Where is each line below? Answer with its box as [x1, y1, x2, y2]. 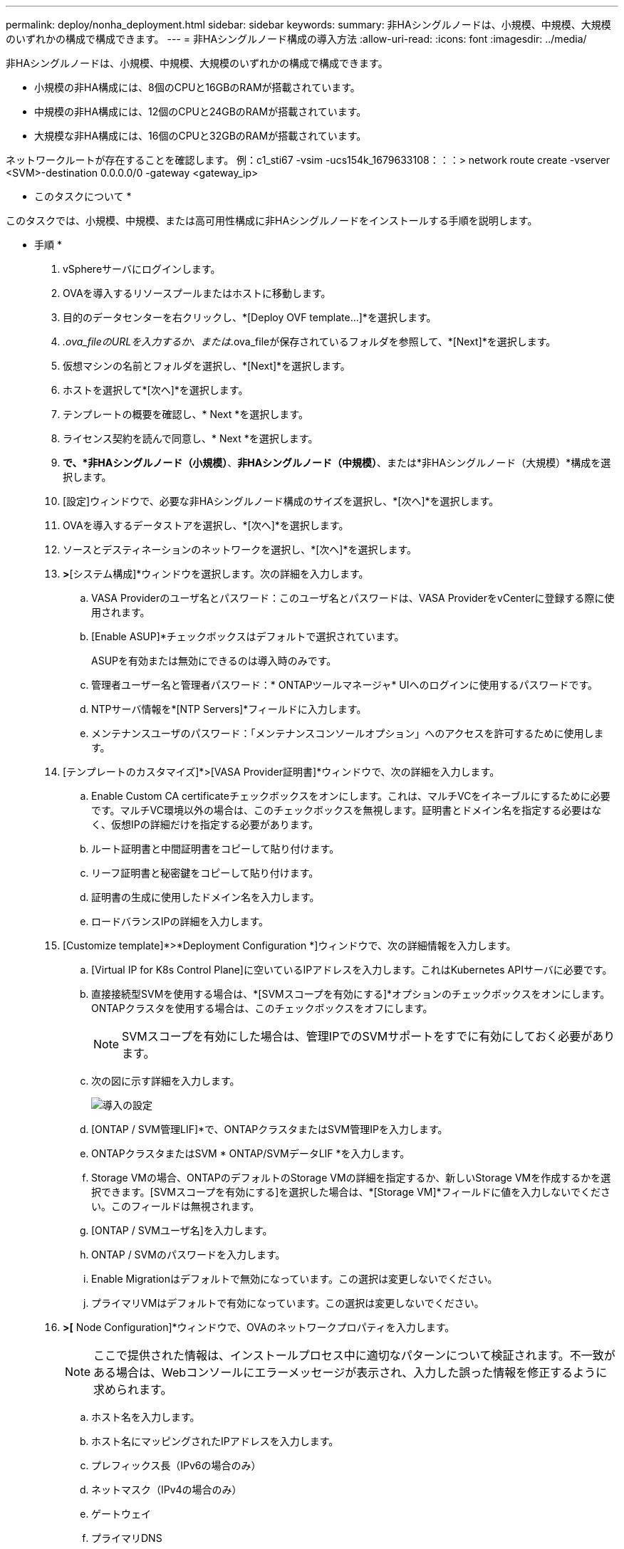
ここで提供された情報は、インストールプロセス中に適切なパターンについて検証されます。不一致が [93, 1348, 615, 1362]
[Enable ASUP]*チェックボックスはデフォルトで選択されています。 [91, 630, 405, 642]
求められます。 [93, 1382, 172, 1397]
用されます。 [91, 606, 150, 618]
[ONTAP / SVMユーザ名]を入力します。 [91, 1224, 273, 1236]
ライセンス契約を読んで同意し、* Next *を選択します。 [63, 432, 318, 444]
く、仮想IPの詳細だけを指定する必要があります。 [91, 818, 319, 830]
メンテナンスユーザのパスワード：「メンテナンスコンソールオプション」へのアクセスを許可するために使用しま [91, 727, 604, 739]
